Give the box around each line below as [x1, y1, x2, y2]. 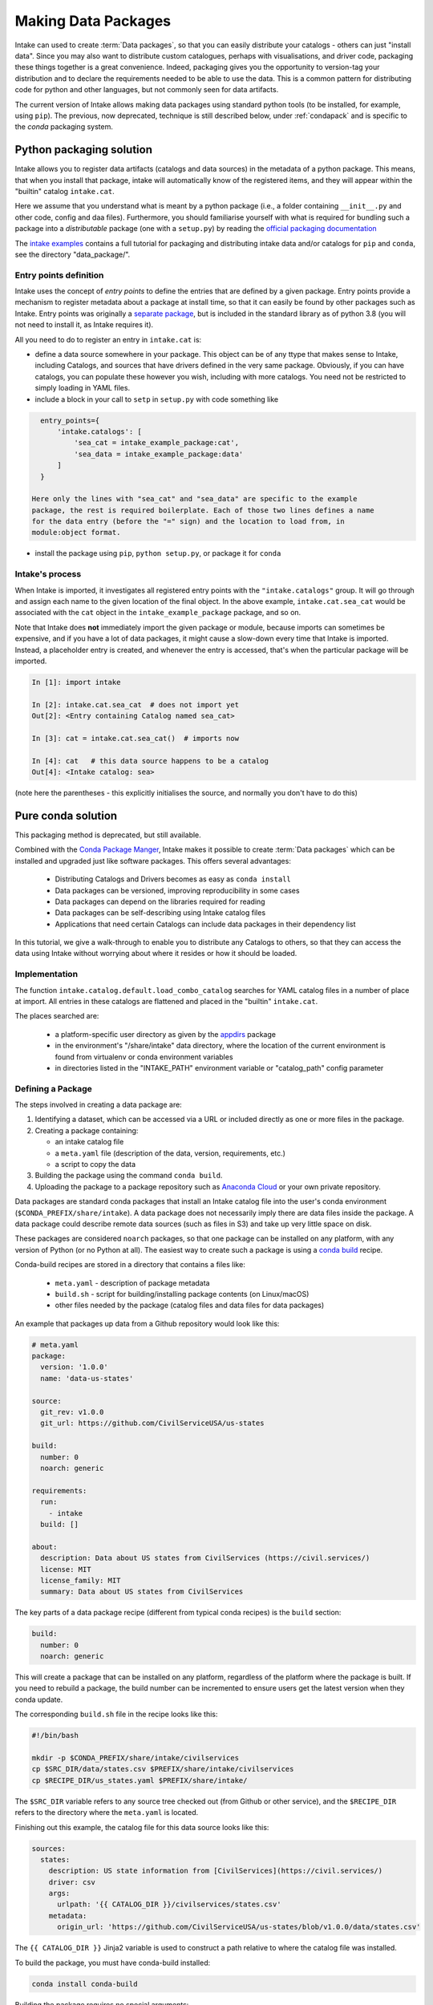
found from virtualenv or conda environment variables [55, 1051, 233, 1062]
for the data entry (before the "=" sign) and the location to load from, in [31, 517, 345, 526]
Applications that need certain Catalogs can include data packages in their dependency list [55, 919, 356, 929]
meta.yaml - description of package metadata [55, 1278, 210, 1287]
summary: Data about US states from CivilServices [40, 1587, 244, 1596]
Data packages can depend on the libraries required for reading [55, 897, 265, 906]
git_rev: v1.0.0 [40, 1408, 104, 1417]
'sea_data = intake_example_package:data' [73, 449, 244, 459]
